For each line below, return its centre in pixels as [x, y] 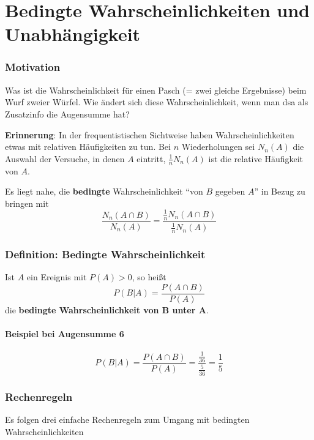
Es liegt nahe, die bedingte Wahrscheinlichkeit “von [104, 191]
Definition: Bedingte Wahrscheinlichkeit [105, 254]
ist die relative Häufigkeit [256, 158]
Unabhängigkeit [73, 34]
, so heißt [149, 277]
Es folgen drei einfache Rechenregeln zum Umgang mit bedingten [127, 419]
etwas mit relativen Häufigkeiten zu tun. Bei [88, 147]
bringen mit [27, 203]
